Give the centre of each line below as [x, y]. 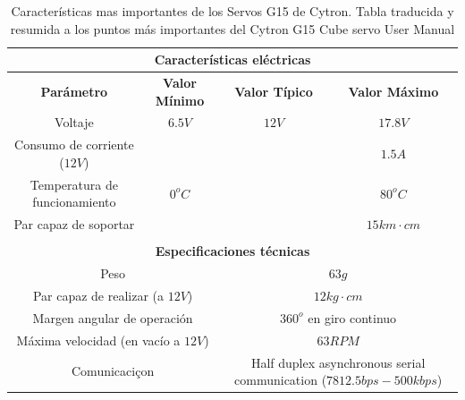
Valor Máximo [393, 91]
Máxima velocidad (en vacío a [98, 340]
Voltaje [74, 122]
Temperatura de [74, 184]
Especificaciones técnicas [232, 251]
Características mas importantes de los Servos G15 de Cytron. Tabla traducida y [232, 11]
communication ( [281, 380]
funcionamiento [74, 202]
